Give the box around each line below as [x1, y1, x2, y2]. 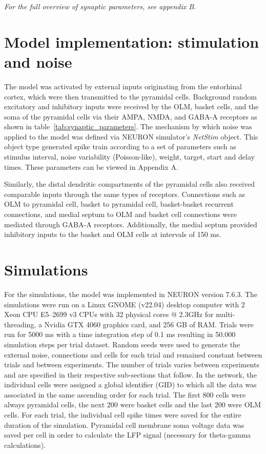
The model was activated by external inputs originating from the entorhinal [4, 81, 242, 91]
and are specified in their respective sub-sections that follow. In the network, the [4, 369, 257, 380]
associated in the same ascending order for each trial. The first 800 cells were [4, 389, 246, 400]
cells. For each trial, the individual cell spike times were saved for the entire [4, 409, 241, 420]
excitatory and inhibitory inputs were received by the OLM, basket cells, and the [4, 101, 259, 112]
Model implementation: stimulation [4, 31, 259, 52]
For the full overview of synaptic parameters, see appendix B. [4, 1, 196, 11]
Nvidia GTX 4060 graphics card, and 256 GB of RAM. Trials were [44, 319, 254, 329]
